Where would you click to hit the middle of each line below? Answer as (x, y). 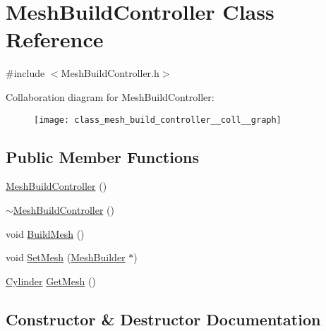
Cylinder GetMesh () (51, 281)
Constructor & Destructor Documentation (163, 319)
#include (25, 73)
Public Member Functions (102, 156)
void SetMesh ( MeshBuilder (66, 257)
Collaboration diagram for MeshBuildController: (110, 96)
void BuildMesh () (45, 233)
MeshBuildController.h (110, 73)
